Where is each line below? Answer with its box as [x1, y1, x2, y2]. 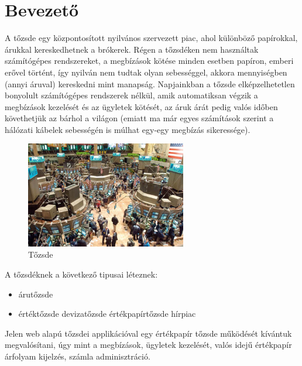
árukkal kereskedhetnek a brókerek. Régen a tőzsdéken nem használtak [5, 43, 259, 55]
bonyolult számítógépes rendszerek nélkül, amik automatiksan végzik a [5, 89, 258, 101]
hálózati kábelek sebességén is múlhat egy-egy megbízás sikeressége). [5, 123, 250, 135]
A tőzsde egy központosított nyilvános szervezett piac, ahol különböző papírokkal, [5, 32, 298, 44]
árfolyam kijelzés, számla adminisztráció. [5, 350, 150, 362]
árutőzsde [18, 288, 53, 300]
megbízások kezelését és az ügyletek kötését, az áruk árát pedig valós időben [5, 100, 278, 112]
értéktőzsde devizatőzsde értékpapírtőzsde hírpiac [18, 307, 196, 320]
